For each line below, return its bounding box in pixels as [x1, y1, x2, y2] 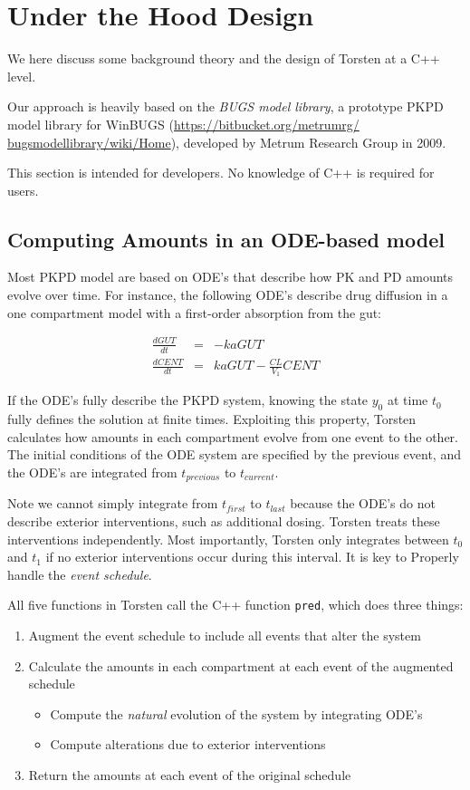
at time [387, 390, 428, 409]
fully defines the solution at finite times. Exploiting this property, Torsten [7, 409, 417, 429]
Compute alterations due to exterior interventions [50, 735, 326, 754]
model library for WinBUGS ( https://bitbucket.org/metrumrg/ [7, 114, 360, 133]
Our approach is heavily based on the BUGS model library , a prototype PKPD [7, 97, 444, 116]
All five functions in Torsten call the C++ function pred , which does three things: [7, 595, 464, 614]
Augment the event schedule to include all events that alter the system [28, 626, 421, 645]
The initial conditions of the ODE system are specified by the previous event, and [7, 445, 461, 464]
